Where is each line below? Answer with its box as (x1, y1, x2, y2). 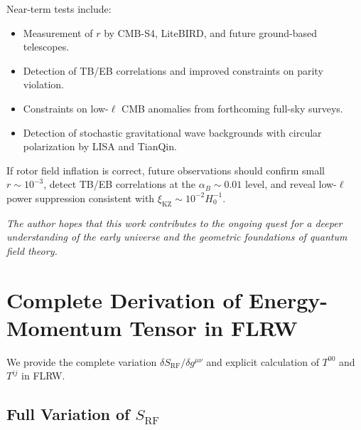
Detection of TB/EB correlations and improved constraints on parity (23, 63, 323, 78)
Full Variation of (6, 403, 130, 425)
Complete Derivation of (6, 285, 242, 314)
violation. (23, 77, 64, 92)
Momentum (6, 313, 122, 342)
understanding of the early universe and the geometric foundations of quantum (6, 229, 347, 244)
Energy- (249, 285, 328, 314)
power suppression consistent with (6, 190, 155, 205)
